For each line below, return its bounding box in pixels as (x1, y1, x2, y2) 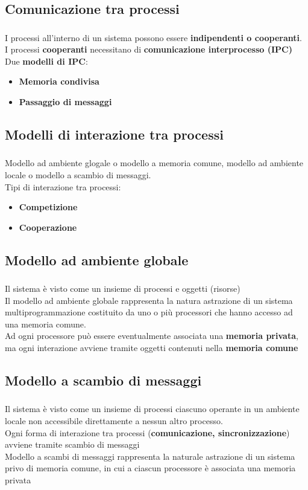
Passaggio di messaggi (19, 95, 112, 108)
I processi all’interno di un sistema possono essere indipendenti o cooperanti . (5, 31, 302, 44)
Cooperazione (19, 221, 77, 233)
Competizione (19, 201, 78, 213)
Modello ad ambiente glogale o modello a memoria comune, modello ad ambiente (5, 156, 304, 169)
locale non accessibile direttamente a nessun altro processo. (5, 414, 223, 427)
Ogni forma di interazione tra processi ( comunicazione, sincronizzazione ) (5, 426, 290, 439)
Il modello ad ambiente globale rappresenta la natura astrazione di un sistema (5, 294, 293, 306)
